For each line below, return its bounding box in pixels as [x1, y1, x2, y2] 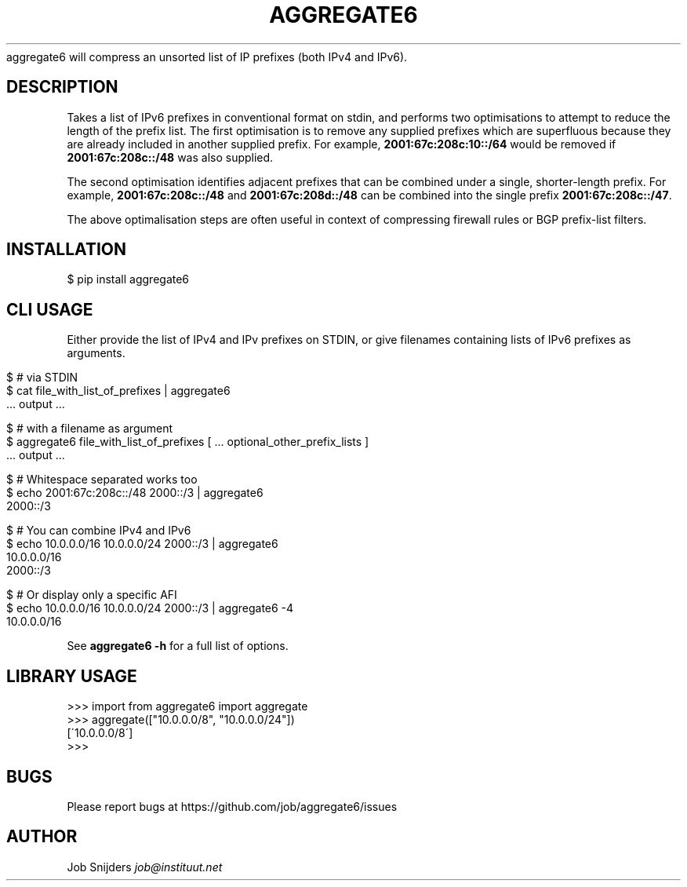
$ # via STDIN [6, 370, 78, 385]
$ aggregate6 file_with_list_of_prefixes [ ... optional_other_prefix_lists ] [6, 435, 369, 449]
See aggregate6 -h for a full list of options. [67, 639, 289, 653]
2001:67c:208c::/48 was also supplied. [67, 150, 274, 164]
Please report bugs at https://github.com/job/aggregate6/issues [67, 799, 398, 813]
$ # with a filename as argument [6, 422, 173, 436]
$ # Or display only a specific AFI [6, 588, 177, 602]
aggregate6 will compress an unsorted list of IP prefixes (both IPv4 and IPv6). [6, 49, 408, 64]
